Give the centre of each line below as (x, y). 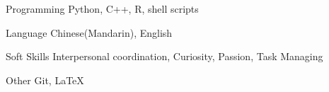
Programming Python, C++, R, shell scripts (102, 8)
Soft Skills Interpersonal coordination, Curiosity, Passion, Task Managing (164, 56)
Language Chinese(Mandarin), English (89, 32)
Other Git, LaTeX (45, 80)
